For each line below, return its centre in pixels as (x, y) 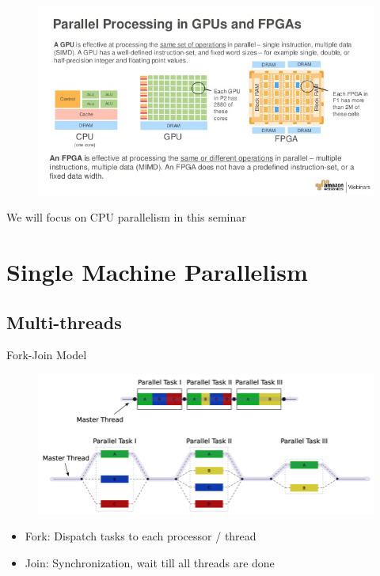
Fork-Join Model (47, 355)
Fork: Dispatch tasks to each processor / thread (141, 536)
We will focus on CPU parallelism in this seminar (126, 217)
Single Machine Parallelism (157, 271)
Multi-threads (64, 322)
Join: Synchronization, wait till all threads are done (150, 562)
